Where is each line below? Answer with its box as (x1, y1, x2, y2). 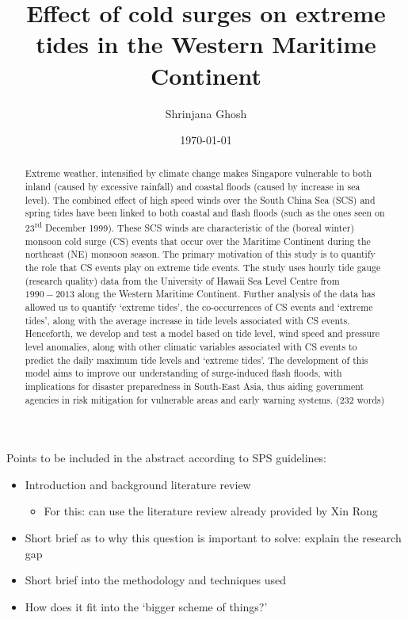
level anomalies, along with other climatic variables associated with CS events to (25, 339, 357, 353)
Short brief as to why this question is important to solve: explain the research (25, 530, 402, 546)
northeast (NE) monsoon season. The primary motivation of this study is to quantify (25, 247, 376, 261)
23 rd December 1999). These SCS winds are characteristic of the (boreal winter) (25, 219, 355, 235)
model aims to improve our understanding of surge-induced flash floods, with (25, 366, 342, 380)
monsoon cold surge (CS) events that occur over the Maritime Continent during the (25, 234, 371, 247)
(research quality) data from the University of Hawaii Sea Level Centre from (25, 274, 340, 287)
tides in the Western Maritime (36, 28, 376, 60)
